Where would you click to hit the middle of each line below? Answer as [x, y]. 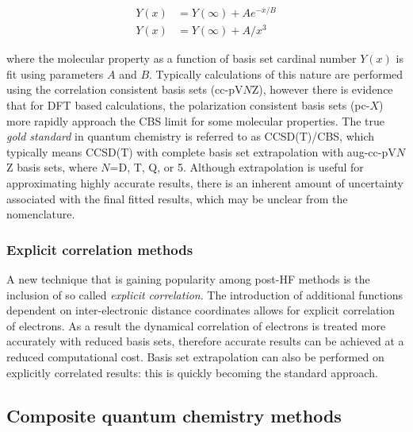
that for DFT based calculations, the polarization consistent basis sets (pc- [188, 105]
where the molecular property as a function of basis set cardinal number [182, 58]
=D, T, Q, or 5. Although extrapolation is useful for [237, 167]
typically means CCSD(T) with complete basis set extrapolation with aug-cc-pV [201, 151]
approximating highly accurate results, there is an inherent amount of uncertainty [205, 182]
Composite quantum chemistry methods [174, 415]
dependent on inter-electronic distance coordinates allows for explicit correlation [201, 310]
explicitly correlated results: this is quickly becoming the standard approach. [192, 372]
